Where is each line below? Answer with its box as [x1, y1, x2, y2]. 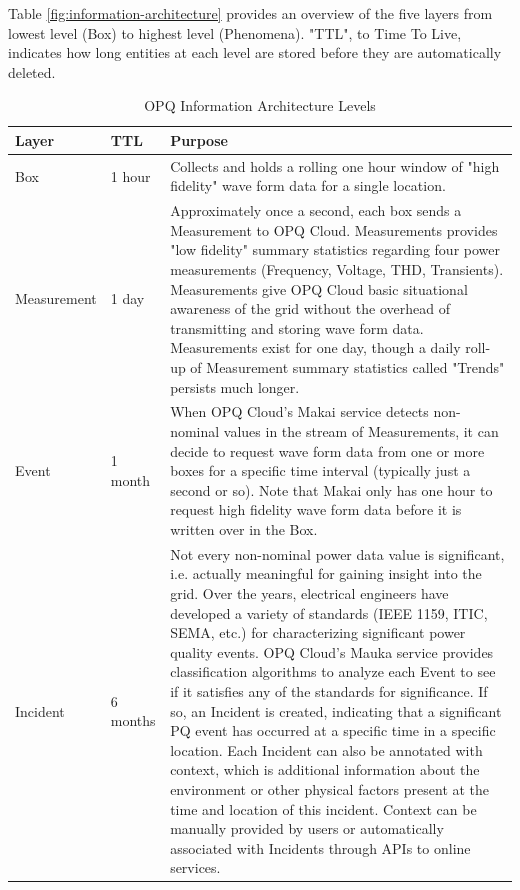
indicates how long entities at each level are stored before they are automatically [8, 42, 502, 63]
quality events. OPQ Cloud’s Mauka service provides [170, 641, 494, 662]
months [110, 710, 156, 731]
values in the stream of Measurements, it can [223, 421, 499, 442]
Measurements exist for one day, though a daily [170, 337, 461, 358]
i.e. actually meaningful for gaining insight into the [170, 563, 482, 584]
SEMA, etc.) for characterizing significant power [170, 622, 466, 643]
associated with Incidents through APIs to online [170, 837, 471, 858]
